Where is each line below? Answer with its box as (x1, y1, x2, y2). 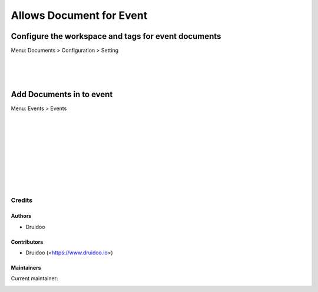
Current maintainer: (11, 275, 58, 282)
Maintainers (11, 264, 41, 271)
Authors (11, 213, 32, 220)
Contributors (11, 238, 44, 245)
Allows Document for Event (11, 9, 148, 22)
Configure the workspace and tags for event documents (11, 31, 221, 41)
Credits (11, 196, 32, 204)
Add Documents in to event (11, 89, 113, 99)
